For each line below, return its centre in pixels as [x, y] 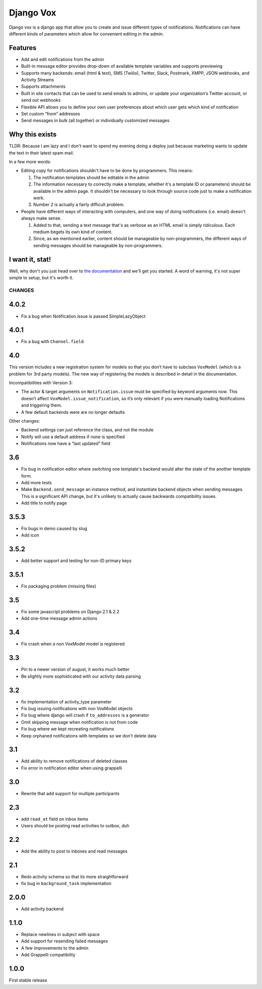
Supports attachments [43, 86]
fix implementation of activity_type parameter [66, 701]
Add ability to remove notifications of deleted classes [74, 761]
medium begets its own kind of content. [73, 232]
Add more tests [36, 482]
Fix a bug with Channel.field [52, 341]
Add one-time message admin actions [59, 618]
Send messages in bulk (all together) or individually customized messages [95, 120]
